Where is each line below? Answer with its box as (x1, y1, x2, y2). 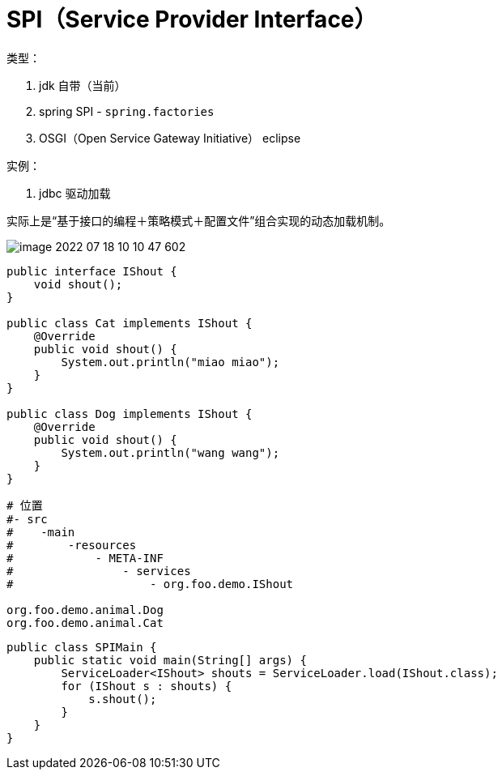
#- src (6, 512, 48, 526)
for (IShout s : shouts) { (61, 679, 232, 693)
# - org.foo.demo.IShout (6, 577, 294, 591)
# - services (6, 564, 191, 578)
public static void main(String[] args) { (33, 653, 307, 667)
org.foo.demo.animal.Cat (6, 616, 164, 629)
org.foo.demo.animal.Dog (6, 603, 164, 616)
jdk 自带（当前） (39, 78, 126, 92)
